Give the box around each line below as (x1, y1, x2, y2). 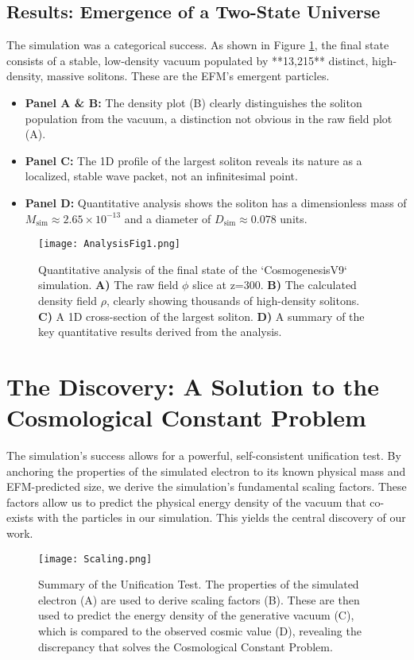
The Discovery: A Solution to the (6, 369, 379, 402)
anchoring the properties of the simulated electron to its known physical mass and (6, 462, 406, 479)
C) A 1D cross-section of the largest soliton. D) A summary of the (38, 307, 365, 324)
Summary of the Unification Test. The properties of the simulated (38, 576, 359, 592)
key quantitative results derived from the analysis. (38, 323, 282, 340)
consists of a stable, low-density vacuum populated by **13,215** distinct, (6, 52, 369, 68)
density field (38, 291, 97, 308)
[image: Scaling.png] (38, 553, 153, 565)
